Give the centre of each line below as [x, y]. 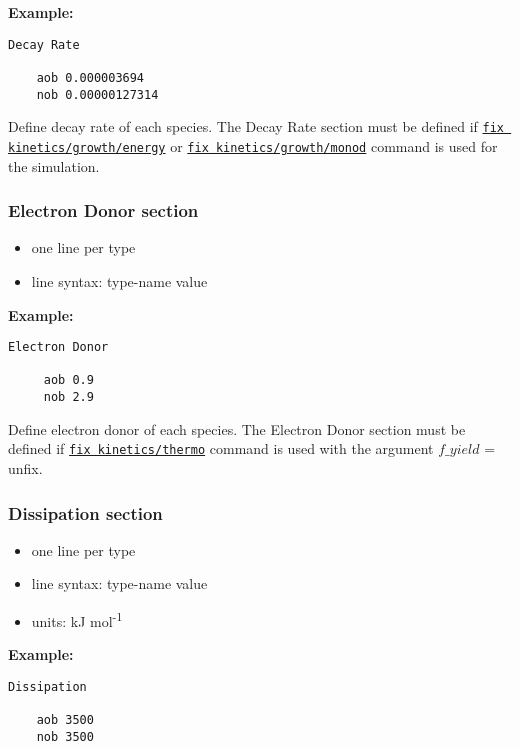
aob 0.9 [68, 380]
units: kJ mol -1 [77, 619]
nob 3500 [65, 736]
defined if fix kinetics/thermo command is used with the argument [221, 448]
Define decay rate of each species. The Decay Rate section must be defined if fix [256, 126]
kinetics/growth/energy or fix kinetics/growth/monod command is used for [253, 145]
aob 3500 [65, 720]
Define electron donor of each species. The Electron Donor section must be [237, 428]
